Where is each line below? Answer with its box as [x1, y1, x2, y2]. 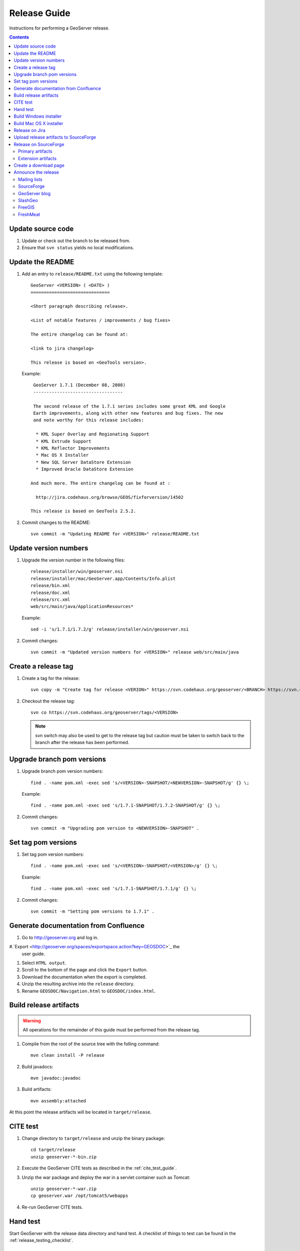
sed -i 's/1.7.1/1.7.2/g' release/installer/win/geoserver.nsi [30, 627, 189, 633]
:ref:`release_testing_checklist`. [9, 1237, 73, 1243]
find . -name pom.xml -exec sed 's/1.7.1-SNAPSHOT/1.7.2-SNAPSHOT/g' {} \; [30, 803, 220, 808]
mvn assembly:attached [30, 1098, 86, 1103]
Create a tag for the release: [21, 675, 80, 681]
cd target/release [30, 1147, 76, 1153]
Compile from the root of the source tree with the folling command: [21, 1041, 160, 1047]
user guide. [21, 951, 45, 957]
